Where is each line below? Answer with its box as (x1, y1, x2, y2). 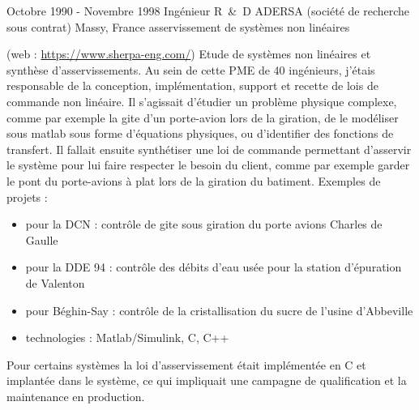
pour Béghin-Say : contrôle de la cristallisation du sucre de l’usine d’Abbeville (25, 301, 413, 318)
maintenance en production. (6, 387, 145, 404)
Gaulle (25, 231, 58, 248)
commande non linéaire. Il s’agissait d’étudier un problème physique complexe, (6, 92, 397, 109)
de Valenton (25, 274, 85, 291)
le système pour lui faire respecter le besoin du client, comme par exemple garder (6, 156, 410, 173)
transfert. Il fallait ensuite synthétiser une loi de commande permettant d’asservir (6, 140, 412, 157)
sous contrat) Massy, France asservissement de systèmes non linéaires (6, 18, 350, 35)
